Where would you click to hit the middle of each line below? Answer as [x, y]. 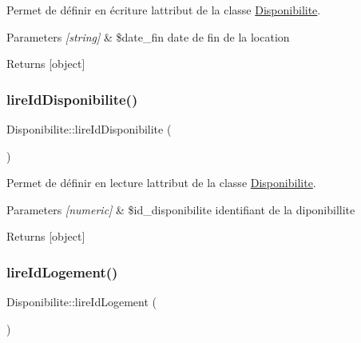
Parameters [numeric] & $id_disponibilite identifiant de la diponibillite [181, 209]
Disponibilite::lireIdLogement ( [81, 302]
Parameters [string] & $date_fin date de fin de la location [148, 36]
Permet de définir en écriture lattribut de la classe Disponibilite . [164, 10]
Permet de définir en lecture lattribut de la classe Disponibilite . [161, 183]
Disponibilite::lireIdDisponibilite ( [89, 129]
